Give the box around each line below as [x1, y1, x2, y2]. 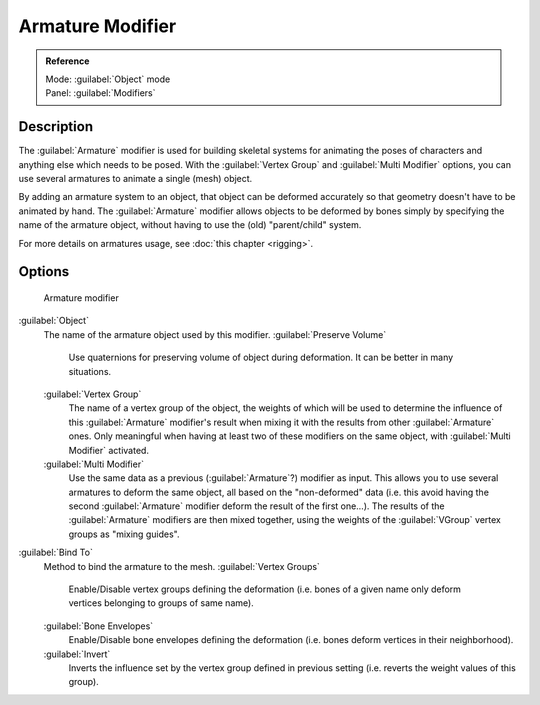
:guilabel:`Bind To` [18, 546, 94, 559]
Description [18, 118, 94, 135]
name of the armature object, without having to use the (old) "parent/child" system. [18, 219, 362, 231]
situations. [68, 365, 112, 377]
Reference [45, 55, 90, 67]
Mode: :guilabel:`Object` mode [45, 73, 171, 85]
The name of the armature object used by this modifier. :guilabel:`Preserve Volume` [43, 328, 387, 340]
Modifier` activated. [68, 444, 150, 456]
